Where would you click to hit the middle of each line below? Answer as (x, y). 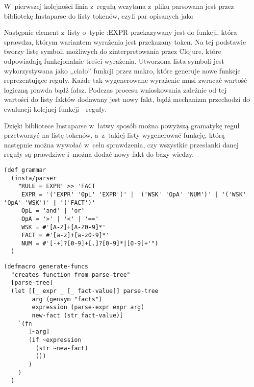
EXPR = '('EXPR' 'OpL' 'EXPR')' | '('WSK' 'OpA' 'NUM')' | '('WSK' (134, 194)
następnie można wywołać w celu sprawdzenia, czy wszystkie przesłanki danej (121, 144)
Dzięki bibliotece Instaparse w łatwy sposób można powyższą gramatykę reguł (122, 125)
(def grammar (25, 170)
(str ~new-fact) (62, 348)
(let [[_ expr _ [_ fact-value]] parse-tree (85, 291)
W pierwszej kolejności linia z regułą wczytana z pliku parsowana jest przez (119, 6)
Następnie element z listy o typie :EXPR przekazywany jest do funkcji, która (121, 32)
